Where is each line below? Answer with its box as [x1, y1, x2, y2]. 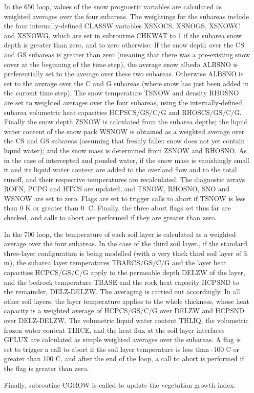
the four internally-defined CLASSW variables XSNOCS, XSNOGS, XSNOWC [4, 21, 240, 31]
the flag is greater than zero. [4, 363, 89, 373]
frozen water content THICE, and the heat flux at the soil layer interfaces [4, 324, 225, 335]
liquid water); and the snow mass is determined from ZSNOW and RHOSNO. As [4, 145, 247, 155]
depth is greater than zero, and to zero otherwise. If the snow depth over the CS [4, 40, 244, 50]
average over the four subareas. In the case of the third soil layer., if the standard [4, 238, 248, 249]
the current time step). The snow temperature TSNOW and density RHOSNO [4, 88, 239, 98]
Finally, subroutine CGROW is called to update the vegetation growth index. [4, 379, 236, 390]
